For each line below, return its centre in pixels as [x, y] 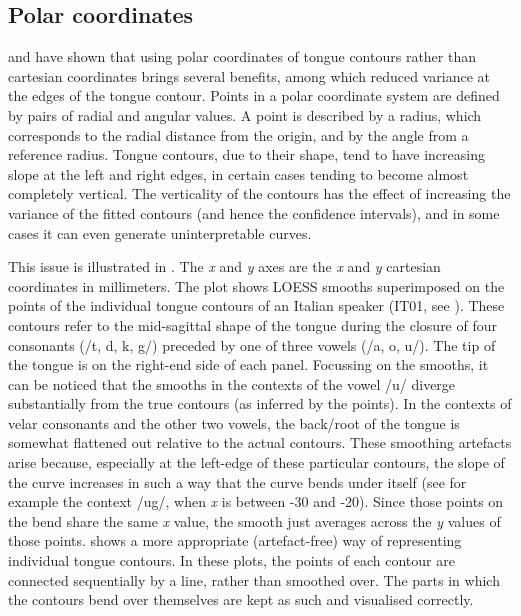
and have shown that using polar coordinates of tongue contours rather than [242, 56]
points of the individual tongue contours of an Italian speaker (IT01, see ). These [256, 305]
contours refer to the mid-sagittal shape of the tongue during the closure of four [253, 324]
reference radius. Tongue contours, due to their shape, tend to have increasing [246, 154]
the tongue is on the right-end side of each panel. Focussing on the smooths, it [248, 364]
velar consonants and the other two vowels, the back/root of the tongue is [234, 422]
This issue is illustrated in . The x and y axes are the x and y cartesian [224, 266]
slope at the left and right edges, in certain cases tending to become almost [238, 173]
